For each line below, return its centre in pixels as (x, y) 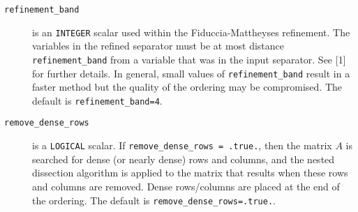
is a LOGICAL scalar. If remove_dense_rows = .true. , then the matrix (182, 145)
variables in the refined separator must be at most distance (158, 46)
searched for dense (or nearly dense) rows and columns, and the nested (184, 159)
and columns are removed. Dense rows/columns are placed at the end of (186, 186)
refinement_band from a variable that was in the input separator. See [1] (189, 59)
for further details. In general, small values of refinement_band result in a (191, 73)
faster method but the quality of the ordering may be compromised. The (187, 87)
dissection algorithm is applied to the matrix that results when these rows (190, 173)
